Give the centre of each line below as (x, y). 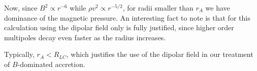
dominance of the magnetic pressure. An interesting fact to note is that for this (127, 17)
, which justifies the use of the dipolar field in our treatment (160, 54)
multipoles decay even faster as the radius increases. (85, 37)
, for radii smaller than (158, 8)
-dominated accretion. (51, 64)
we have (218, 8)
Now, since (21, 8)
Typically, (19, 54)
